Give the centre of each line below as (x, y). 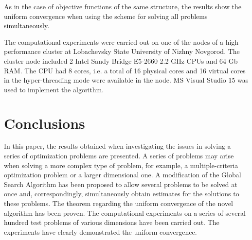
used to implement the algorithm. (54, 89)
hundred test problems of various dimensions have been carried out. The (112, 222)
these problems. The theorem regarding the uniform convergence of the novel (118, 203)
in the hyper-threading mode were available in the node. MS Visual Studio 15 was (126, 80)
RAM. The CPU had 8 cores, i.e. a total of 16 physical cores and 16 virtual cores (125, 70)
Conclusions (45, 123)
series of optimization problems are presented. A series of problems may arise (119, 156)
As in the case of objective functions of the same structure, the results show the (123, 6)
